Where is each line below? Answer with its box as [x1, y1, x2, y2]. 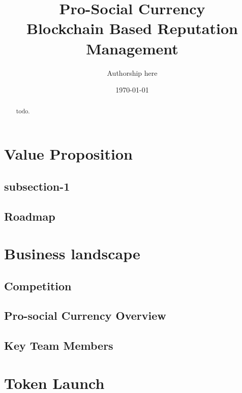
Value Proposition [4, 143, 133, 164]
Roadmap [4, 208, 55, 224]
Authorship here [107, 67, 158, 78]
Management [86, 38, 178, 58]
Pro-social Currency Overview [4, 308, 166, 323]
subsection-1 [4, 178, 70, 194]
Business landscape [4, 243, 140, 264]
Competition [4, 278, 72, 293]
